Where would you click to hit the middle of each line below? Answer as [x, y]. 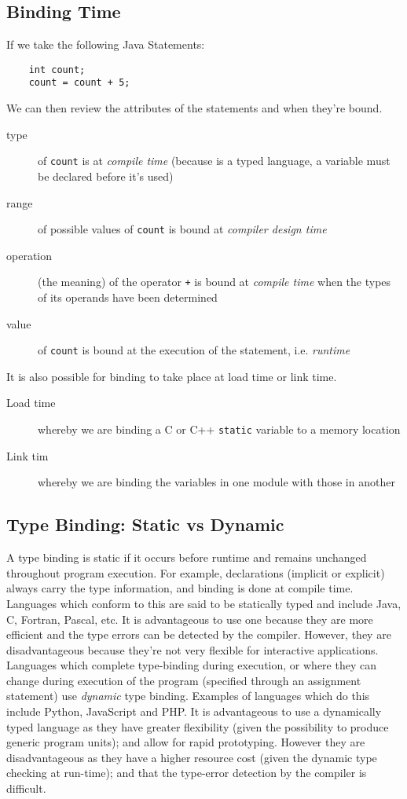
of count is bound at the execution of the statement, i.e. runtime [194, 350]
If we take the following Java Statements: [106, 44]
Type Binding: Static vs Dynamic [145, 524]
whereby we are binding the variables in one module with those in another [216, 482]
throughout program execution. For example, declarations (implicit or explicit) [196, 572]
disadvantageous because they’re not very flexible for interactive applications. [192, 649]
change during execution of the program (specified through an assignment [184, 680]
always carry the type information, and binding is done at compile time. [180, 588]
